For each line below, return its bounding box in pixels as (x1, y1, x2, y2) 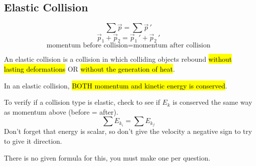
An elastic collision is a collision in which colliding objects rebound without (4, 54, 232, 64)
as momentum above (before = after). (4, 106, 119, 117)
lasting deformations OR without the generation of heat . (4, 64, 175, 74)
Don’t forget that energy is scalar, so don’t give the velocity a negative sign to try (4, 126, 252, 136)
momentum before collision (46, 42, 128, 49)
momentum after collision (133, 42, 211, 49)
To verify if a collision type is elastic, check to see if (4, 97, 160, 107)
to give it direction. (4, 136, 62, 146)
